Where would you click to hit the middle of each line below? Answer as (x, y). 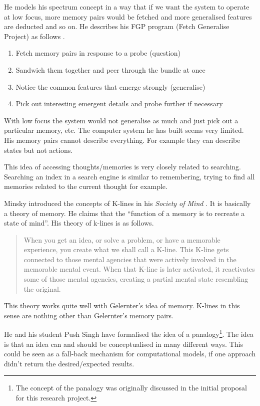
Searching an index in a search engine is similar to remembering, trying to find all (129, 176)
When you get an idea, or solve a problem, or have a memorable (122, 239)
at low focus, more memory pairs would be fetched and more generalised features (128, 16)
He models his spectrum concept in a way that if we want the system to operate (127, 7)
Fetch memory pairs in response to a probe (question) (98, 53)
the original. (42, 288)
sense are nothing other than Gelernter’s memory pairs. (89, 315)
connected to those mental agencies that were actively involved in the (130, 259)
